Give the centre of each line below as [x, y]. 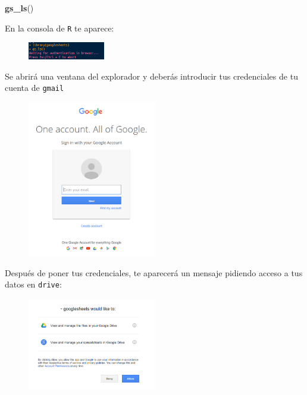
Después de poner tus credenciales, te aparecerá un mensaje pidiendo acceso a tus [154, 272]
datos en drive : [33, 284]
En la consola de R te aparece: [59, 28]
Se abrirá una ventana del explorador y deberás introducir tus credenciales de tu [151, 76]
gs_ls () [19, 8]
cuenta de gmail [35, 88]
